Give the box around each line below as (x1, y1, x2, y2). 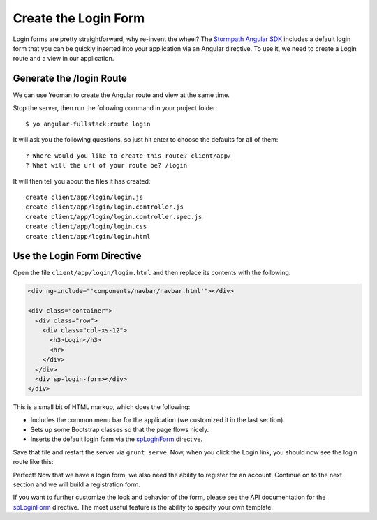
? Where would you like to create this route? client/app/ (25, 151, 232, 160)
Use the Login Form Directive (13, 250, 142, 262)
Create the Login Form (13, 10, 145, 26)
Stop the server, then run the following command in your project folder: (13, 103, 218, 112)
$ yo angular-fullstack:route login (25, 120, 151, 128)
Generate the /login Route (13, 73, 127, 84)
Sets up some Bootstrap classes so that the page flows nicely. (30, 426, 209, 434)
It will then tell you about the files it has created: (13, 177, 151, 185)
